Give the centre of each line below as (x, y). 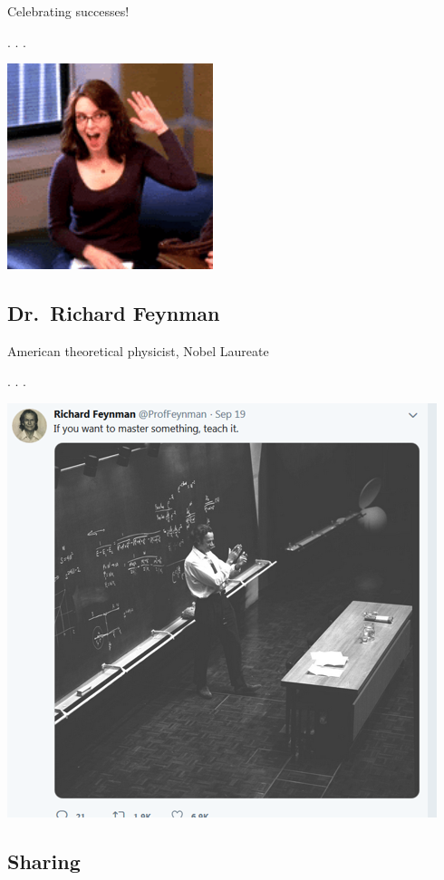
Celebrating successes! (68, 11)
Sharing (44, 861)
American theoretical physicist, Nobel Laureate (138, 350)
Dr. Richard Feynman (114, 312)
